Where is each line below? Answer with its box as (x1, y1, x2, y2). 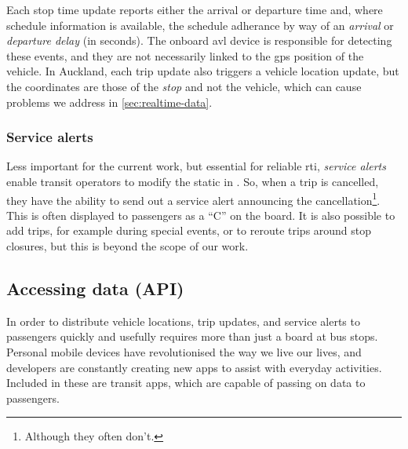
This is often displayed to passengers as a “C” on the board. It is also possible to (6, 206, 395, 223)
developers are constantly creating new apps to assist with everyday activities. (6, 359, 382, 375)
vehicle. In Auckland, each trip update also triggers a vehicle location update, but (6, 63, 399, 79)
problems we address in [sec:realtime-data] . (6, 93, 213, 110)
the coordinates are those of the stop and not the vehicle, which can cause (6, 78, 362, 94)
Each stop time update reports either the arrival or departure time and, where (6, 2, 383, 17)
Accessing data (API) (6, 276, 184, 300)
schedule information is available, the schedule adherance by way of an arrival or (6, 16, 394, 33)
